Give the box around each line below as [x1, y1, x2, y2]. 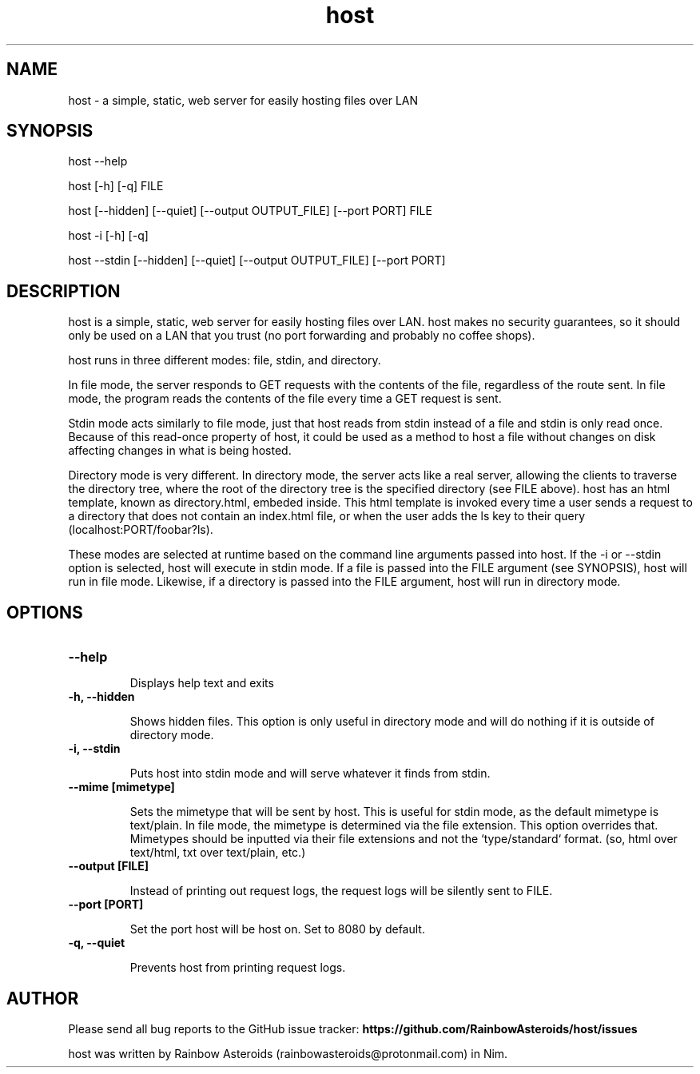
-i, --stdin [68, 742, 121, 756]
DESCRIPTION [6, 280, 121, 301]
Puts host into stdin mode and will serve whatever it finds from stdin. [129, 766, 491, 781]
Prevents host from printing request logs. [129, 961, 346, 975]
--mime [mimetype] [68, 780, 175, 794]
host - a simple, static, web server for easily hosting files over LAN [68, 93, 419, 107]
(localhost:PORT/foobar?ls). [68, 523, 213, 537]
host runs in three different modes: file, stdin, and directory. [68, 353, 381, 368]
